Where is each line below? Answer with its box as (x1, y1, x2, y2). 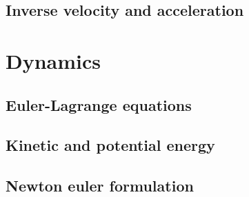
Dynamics (6, 46, 101, 74)
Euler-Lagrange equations (6, 94, 192, 115)
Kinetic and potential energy (6, 134, 215, 156)
